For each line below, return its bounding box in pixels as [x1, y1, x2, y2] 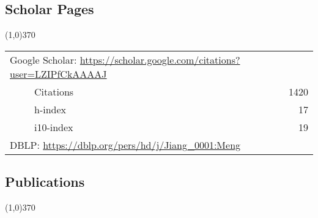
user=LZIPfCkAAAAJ [10, 66, 107, 81]
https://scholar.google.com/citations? [79, 52, 240, 67]
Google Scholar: [10, 52, 77, 67]
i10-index [34, 119, 73, 134]
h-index [34, 102, 67, 116]
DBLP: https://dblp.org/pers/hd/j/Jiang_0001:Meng [10, 137, 241, 152]
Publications [5, 172, 85, 191]
